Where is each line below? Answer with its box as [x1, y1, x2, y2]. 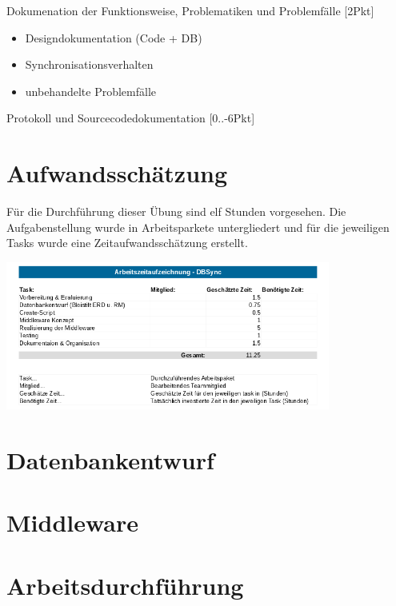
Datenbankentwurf [6, 443, 214, 476]
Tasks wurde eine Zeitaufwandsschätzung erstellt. [6, 234, 248, 251]
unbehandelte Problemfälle [25, 82, 157, 99]
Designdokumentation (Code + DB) [25, 29, 202, 46]
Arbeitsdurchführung [6, 568, 244, 601]
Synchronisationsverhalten [25, 56, 154, 73]
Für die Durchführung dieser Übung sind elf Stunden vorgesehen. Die [6, 203, 346, 220]
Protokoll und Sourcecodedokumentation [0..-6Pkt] [6, 110, 255, 126]
